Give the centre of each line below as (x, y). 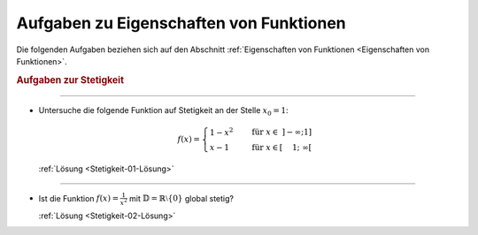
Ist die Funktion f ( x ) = (79, 198)
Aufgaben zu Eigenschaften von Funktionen (181, 23)
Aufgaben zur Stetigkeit (70, 80)
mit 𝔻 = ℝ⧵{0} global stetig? (181, 198)
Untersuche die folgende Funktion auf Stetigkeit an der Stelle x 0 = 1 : (163, 111)
